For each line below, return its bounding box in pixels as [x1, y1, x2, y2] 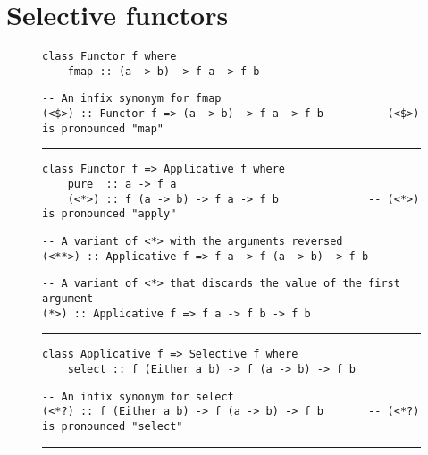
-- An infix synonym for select [42, 390, 234, 403]
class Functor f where [42, 50, 177, 63]
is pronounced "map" [42, 122, 164, 135]
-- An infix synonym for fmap [42, 92, 222, 105]
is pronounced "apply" [42, 207, 177, 221]
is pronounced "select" [42, 419, 183, 433]
